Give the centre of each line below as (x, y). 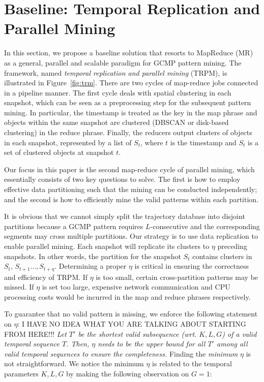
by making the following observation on (128, 373)
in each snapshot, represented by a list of (68, 142)
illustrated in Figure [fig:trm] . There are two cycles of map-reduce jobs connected (131, 83)
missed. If (19, 287)
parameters (21, 373)
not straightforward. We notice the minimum (74, 363)
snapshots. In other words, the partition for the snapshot (93, 256)
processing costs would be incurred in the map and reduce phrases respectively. (127, 296)
